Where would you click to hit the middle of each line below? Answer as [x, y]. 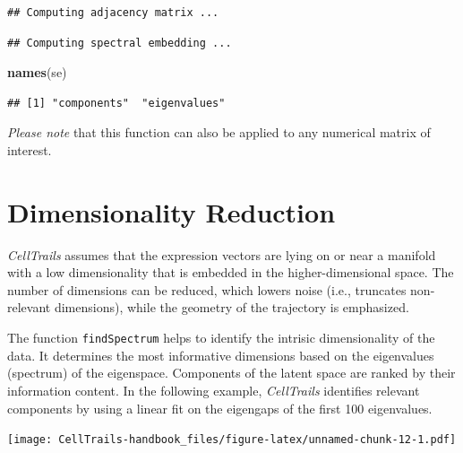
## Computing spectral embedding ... [120, 43]
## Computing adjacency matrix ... [113, 13]
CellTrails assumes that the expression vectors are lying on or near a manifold [222, 254]
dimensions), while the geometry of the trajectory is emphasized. [231, 307]
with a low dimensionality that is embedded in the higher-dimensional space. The [231, 272]
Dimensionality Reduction [171, 211]
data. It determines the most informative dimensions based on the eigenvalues [221, 355]
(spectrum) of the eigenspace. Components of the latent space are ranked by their [231, 373]
